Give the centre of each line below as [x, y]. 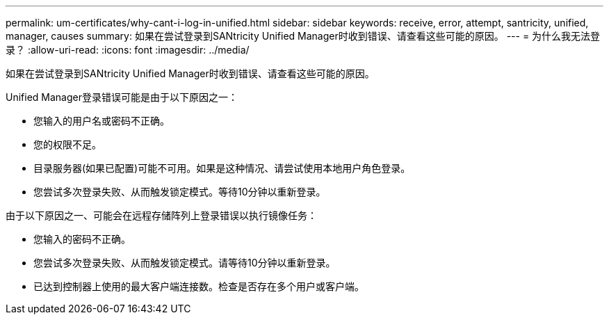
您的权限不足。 [67, 144]
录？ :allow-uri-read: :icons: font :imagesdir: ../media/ [128, 50]
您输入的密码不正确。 [82, 239]
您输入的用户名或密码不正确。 [101, 121]
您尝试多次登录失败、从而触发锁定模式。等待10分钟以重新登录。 [180, 192]
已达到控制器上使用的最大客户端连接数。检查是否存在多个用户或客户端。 [199, 286]
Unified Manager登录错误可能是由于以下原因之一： [122, 97]
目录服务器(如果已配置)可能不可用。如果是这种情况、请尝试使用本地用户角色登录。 [222, 168]
